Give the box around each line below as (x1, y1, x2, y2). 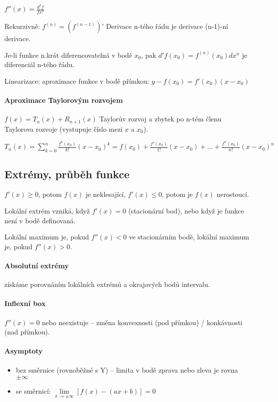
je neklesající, (85, 189, 126, 199)
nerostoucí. (216, 189, 249, 199)
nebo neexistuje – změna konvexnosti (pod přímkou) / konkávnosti (42, 317, 243, 327)
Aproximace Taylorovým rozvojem (4, 95, 123, 105)
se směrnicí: (16, 386, 51, 396)
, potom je (162, 189, 193, 199)
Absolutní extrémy (4, 260, 69, 270)
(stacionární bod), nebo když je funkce (128, 205, 244, 215)
